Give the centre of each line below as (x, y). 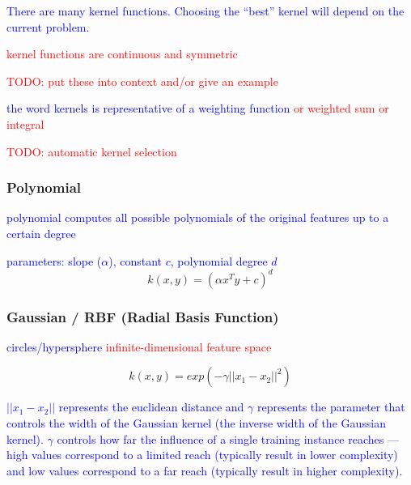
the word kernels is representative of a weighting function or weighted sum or (198, 108)
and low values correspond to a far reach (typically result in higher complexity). (205, 470)
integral (25, 123)
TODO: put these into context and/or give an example (142, 81)
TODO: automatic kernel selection (92, 151)
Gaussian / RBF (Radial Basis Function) (143, 316)
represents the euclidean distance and (151, 407)
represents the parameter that (331, 407)
